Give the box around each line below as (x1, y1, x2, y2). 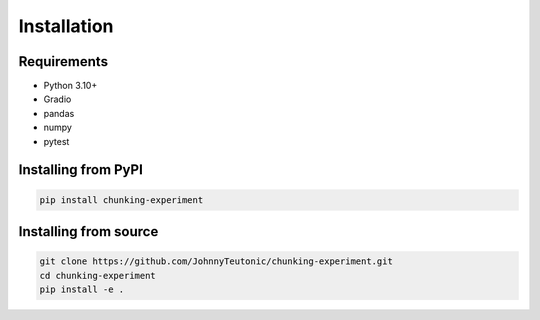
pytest (43, 135, 70, 147)
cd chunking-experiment (39, 270, 157, 281)
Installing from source (18, 223, 159, 240)
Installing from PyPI (18, 161, 144, 179)
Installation (18, 15, 114, 37)
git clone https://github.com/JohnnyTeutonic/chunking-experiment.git (39, 256, 394, 267)
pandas (43, 107, 75, 119)
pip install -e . (39, 284, 125, 295)
